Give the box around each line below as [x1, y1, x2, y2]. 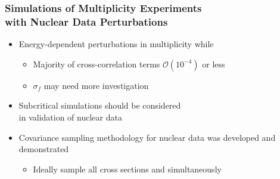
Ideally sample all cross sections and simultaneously [33, 162, 222, 175]
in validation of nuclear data [18, 110, 122, 123]
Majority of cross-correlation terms [33, 57, 160, 70]
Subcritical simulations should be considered [18, 99, 181, 112]
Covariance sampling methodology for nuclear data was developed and [18, 131, 276, 143]
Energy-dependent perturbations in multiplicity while [18, 38, 214, 50]
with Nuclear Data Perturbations [5, 14, 168, 29]
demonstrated [18, 143, 69, 155]
